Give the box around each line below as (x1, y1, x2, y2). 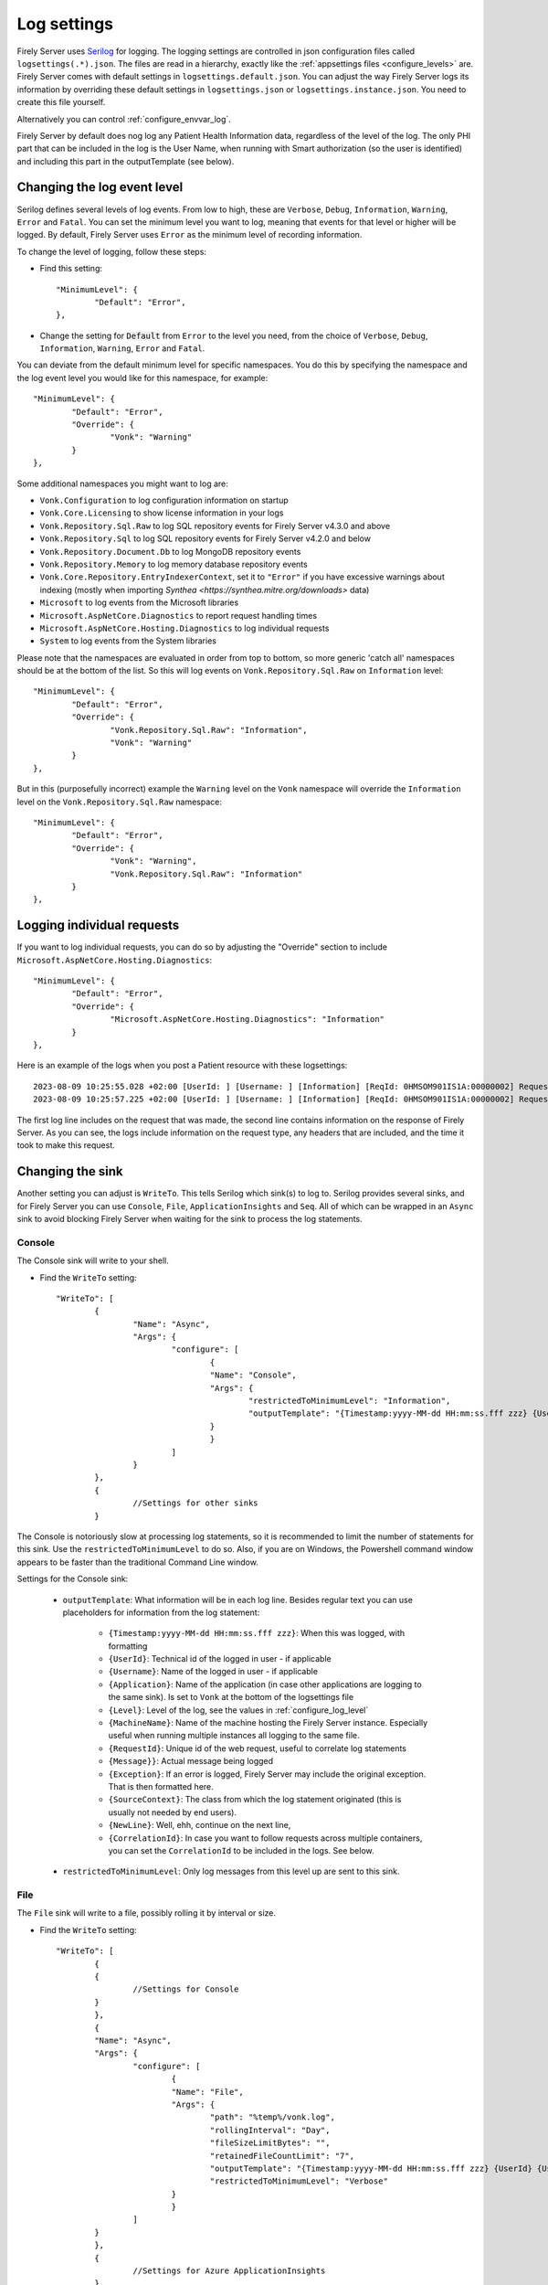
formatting (108, 1641, 148, 1652)
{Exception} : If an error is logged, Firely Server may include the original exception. (108, 1769, 427, 1780)
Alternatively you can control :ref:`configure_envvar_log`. (16, 113, 232, 124)
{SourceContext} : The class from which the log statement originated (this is (108, 1794, 402, 1805)
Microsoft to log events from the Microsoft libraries (39, 597, 239, 608)
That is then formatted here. (108, 1780, 214, 1791)
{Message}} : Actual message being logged (108, 1756, 274, 1767)
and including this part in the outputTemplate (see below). (16, 155, 235, 166)
